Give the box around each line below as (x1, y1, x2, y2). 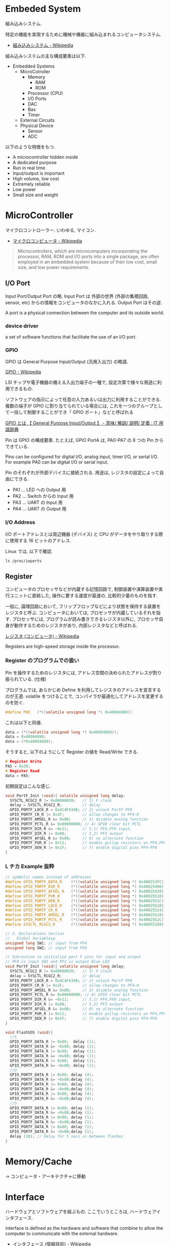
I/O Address (5, 519, 35, 526)
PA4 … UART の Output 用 (12, 506, 67, 512)
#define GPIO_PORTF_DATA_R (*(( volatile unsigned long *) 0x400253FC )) (5, 879, 166, 885)
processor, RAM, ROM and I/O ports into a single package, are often (17, 253, 159, 259)
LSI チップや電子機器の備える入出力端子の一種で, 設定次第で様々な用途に (5, 379, 158, 385)
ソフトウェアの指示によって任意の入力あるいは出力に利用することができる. (5, 397, 161, 403)
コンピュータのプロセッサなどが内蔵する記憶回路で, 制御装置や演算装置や (5, 586, 158, 592)
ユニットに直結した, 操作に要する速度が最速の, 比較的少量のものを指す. (9, 593, 158, 599)
